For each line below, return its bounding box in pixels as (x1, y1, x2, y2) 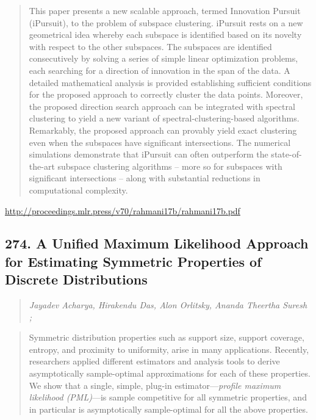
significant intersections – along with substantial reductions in (29, 172, 260, 184)
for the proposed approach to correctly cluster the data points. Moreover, (29, 88, 303, 101)
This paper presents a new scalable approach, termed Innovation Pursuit (29, 4, 301, 16)
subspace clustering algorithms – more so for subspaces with (57, 159, 282, 172)
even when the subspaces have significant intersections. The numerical (29, 136, 291, 148)
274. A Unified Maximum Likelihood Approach (5, 234, 309, 253)
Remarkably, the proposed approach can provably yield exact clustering (29, 123, 297, 136)
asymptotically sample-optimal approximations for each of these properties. (29, 367, 311, 380)
